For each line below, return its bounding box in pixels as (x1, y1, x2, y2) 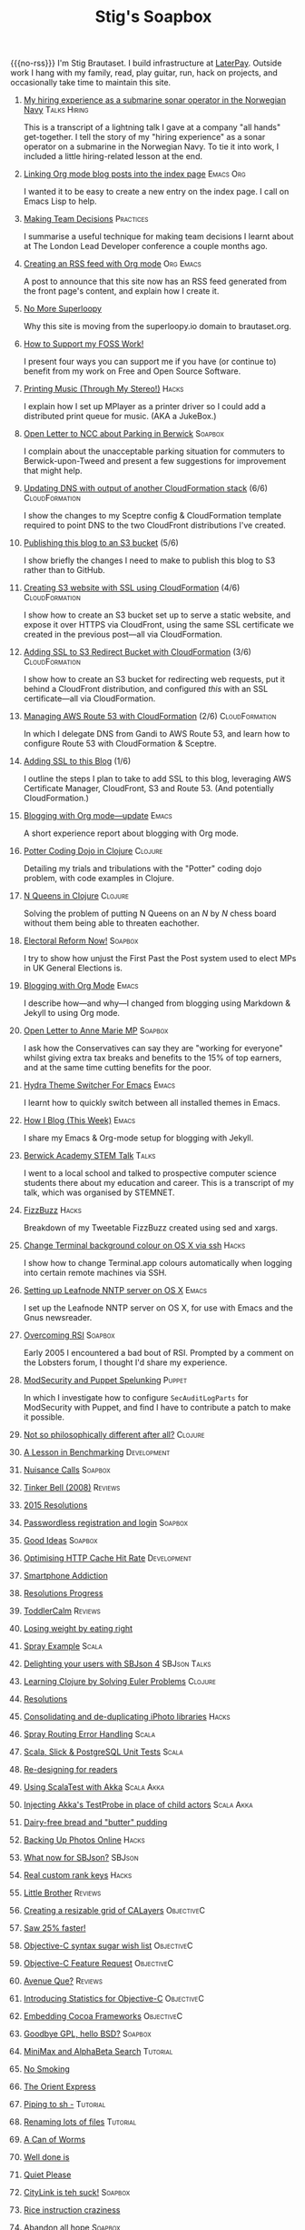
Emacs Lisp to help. (23, 196, 98, 206)
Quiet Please (23, 2169, 72, 2180)
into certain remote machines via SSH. (23, 1267, 167, 1279)
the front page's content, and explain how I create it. (23, 286, 220, 296)
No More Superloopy (23, 303, 103, 315)
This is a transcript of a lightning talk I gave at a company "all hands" (23, 122, 281, 133)
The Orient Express (23, 2081, 96, 2093)
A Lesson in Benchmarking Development (23, 1447, 171, 1458)
